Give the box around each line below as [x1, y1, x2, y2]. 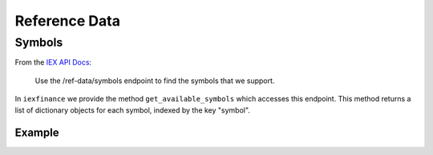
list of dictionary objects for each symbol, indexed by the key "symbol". [14, 105, 250, 115]
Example [14, 126, 59, 140]
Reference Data [14, 12, 120, 30]
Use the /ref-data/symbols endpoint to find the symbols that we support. [34, 76, 275, 85]
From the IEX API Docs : [14, 58, 92, 67]
